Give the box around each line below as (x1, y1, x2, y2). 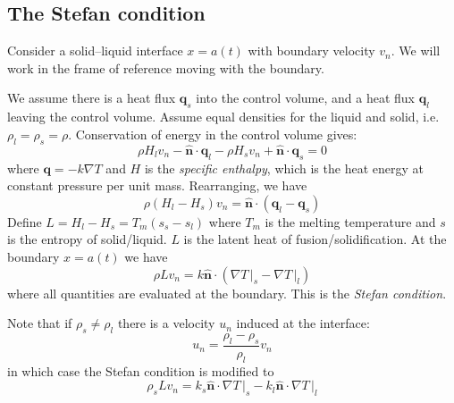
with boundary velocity (248, 41, 375, 60)
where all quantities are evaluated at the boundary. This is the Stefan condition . (7, 283, 447, 302)
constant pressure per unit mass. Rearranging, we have (7, 176, 307, 195)
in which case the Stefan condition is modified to (7, 361, 274, 380)
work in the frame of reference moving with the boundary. (7, 58, 324, 77)
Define (7, 212, 42, 231)
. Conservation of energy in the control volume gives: (68, 124, 357, 143)
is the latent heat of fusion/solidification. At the (183, 230, 447, 248)
